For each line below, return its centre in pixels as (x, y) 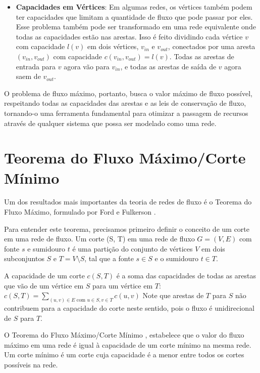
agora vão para (87, 66)
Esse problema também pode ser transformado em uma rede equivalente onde (136, 27)
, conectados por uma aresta (212, 46)
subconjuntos (24, 258)
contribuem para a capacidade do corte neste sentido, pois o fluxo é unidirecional (129, 308)
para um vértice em (123, 285)
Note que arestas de (173, 295)
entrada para (36, 66)
